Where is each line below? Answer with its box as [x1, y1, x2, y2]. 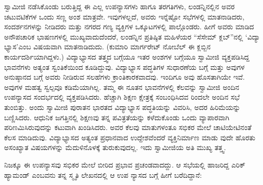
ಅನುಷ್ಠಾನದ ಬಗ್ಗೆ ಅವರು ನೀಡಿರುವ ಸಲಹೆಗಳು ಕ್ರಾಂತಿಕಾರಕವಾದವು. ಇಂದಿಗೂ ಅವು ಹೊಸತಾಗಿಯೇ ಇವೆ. [4, 71, 245, 82]
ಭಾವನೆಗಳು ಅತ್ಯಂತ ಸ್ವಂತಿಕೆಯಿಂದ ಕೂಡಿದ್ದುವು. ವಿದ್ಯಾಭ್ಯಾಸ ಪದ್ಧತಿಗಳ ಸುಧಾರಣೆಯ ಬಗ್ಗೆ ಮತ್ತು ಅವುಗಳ [4, 61, 245, 72]
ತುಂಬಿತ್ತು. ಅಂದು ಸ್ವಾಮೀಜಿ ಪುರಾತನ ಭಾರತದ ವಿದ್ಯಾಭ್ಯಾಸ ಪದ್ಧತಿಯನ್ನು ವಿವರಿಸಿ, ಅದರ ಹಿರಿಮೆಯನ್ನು [4, 101, 240, 112]
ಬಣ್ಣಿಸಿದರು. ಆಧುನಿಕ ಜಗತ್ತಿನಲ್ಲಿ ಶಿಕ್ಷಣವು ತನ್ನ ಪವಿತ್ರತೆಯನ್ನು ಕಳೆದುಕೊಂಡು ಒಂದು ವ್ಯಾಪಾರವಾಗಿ [4, 112, 230, 122]
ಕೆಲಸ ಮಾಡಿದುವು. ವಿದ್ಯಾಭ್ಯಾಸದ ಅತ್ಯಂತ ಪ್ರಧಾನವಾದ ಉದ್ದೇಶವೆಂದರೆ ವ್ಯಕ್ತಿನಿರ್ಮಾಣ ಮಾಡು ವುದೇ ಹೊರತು [4, 132, 255, 142]
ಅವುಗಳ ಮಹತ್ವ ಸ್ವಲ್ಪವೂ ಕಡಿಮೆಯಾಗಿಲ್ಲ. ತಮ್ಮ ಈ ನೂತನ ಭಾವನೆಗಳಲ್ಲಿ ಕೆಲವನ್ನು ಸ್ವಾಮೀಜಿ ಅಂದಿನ [4, 81, 239, 92]
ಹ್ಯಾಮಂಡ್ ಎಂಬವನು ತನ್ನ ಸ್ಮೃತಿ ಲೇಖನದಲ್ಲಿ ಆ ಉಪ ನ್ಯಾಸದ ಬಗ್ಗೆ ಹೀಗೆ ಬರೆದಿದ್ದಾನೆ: [4, 169, 202, 180]
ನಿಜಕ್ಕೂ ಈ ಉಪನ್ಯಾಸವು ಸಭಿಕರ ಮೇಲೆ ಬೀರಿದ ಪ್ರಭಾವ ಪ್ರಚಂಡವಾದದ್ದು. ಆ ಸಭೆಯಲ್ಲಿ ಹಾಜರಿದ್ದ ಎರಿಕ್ [4, 159, 246, 170]
